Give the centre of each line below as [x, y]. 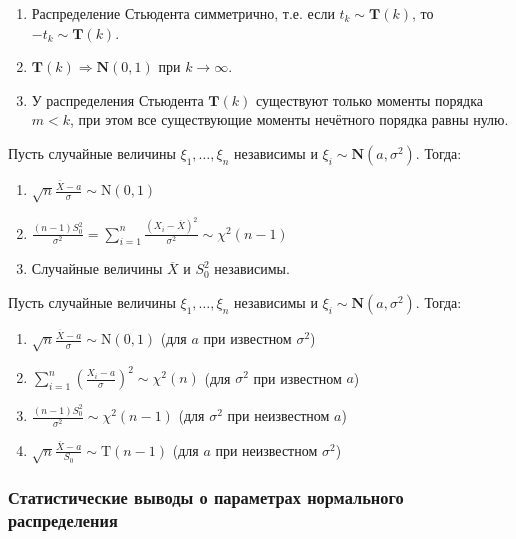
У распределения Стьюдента [117, 99]
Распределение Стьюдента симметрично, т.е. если [183, 13]
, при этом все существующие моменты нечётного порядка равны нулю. [289, 119]
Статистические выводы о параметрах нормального [206, 497]
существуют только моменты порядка [369, 99]
